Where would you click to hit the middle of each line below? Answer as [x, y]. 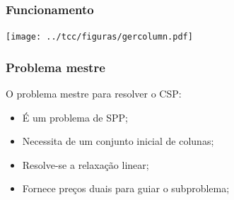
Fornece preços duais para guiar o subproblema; [126, 188]
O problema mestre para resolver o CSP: [94, 94]
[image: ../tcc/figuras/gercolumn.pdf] [99, 37]
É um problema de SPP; [75, 117]
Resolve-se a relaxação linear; [86, 164]
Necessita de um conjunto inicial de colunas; [118, 141]
